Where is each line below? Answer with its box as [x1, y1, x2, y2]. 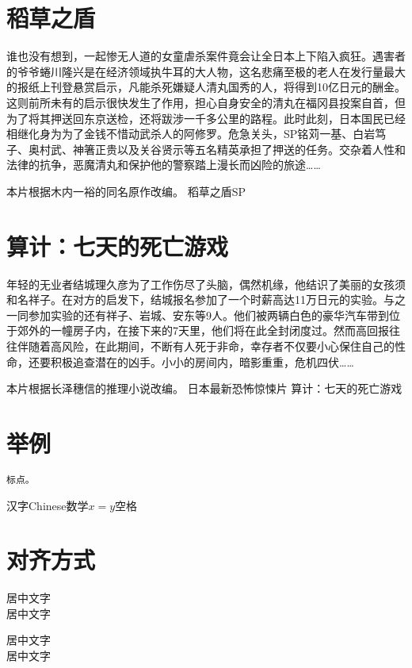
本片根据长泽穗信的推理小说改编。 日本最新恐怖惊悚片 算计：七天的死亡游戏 [6, 380, 402, 397]
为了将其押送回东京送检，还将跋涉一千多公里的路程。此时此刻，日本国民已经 [6, 109, 406, 126]
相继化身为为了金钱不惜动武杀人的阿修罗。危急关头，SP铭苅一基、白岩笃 [6, 125, 387, 142]
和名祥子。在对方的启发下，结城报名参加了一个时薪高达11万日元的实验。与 [6, 291, 395, 308]
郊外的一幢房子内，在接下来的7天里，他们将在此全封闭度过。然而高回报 [17, 322, 389, 339]
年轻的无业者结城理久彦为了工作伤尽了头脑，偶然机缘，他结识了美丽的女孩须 [6, 275, 406, 292]
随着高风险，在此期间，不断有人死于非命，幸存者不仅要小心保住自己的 [28, 337, 395, 354]
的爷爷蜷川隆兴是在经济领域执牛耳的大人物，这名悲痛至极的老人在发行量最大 [6, 63, 406, 79]
